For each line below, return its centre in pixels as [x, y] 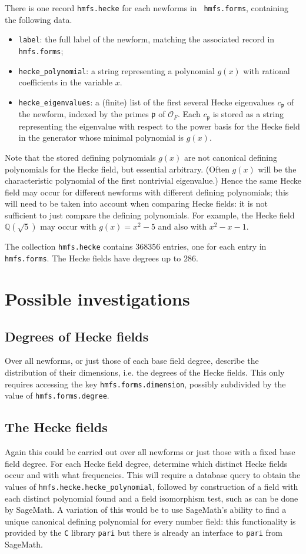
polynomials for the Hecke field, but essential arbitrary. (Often [117, 169]
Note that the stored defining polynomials [80, 157]
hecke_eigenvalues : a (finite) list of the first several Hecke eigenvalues [147, 102]
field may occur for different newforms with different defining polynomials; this [147, 192]
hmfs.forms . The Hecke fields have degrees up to [93, 258]
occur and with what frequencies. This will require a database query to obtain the [153, 475]
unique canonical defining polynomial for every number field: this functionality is [150, 521]
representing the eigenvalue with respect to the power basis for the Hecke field [159, 126]
